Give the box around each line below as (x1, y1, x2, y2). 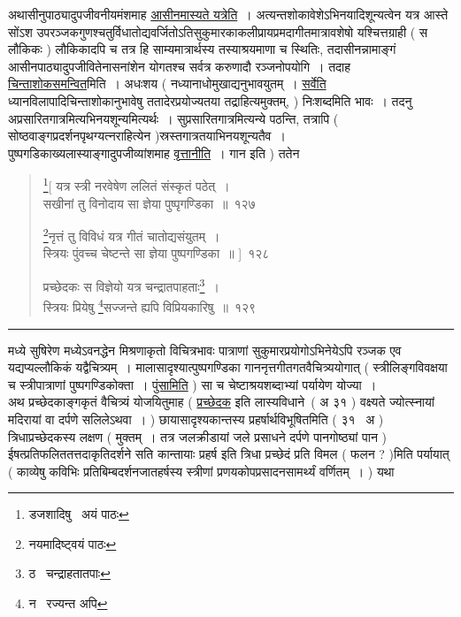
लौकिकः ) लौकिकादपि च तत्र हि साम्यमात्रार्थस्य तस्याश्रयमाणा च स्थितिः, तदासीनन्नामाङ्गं (8, 40, 396, 58)
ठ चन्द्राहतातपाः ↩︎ (28, 564, 111, 583)
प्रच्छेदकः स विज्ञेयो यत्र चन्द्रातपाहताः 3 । (42, 275, 219, 295)
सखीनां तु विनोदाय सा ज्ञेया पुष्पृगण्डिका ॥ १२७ (42, 194, 256, 212)
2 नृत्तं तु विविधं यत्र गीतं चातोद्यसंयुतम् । (42, 225, 220, 245)
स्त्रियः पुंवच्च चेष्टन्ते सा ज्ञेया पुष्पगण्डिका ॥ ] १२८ (42, 244, 270, 263)
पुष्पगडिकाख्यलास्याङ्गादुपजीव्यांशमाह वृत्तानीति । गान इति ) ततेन (8, 143, 300, 162)
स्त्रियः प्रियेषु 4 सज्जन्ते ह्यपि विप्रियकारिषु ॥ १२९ (42, 295, 257, 316)
